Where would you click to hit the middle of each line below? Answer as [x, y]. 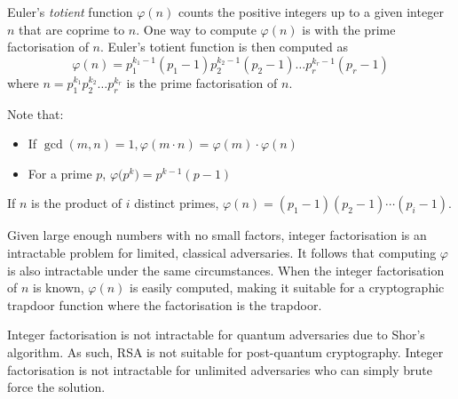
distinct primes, [177, 203]
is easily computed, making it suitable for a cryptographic [287, 287]
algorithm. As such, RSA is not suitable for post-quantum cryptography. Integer [225, 351]
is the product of [77, 203]
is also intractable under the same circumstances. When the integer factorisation [226, 270]
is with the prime [349, 29]
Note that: [36, 113]
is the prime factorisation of [202, 82]
